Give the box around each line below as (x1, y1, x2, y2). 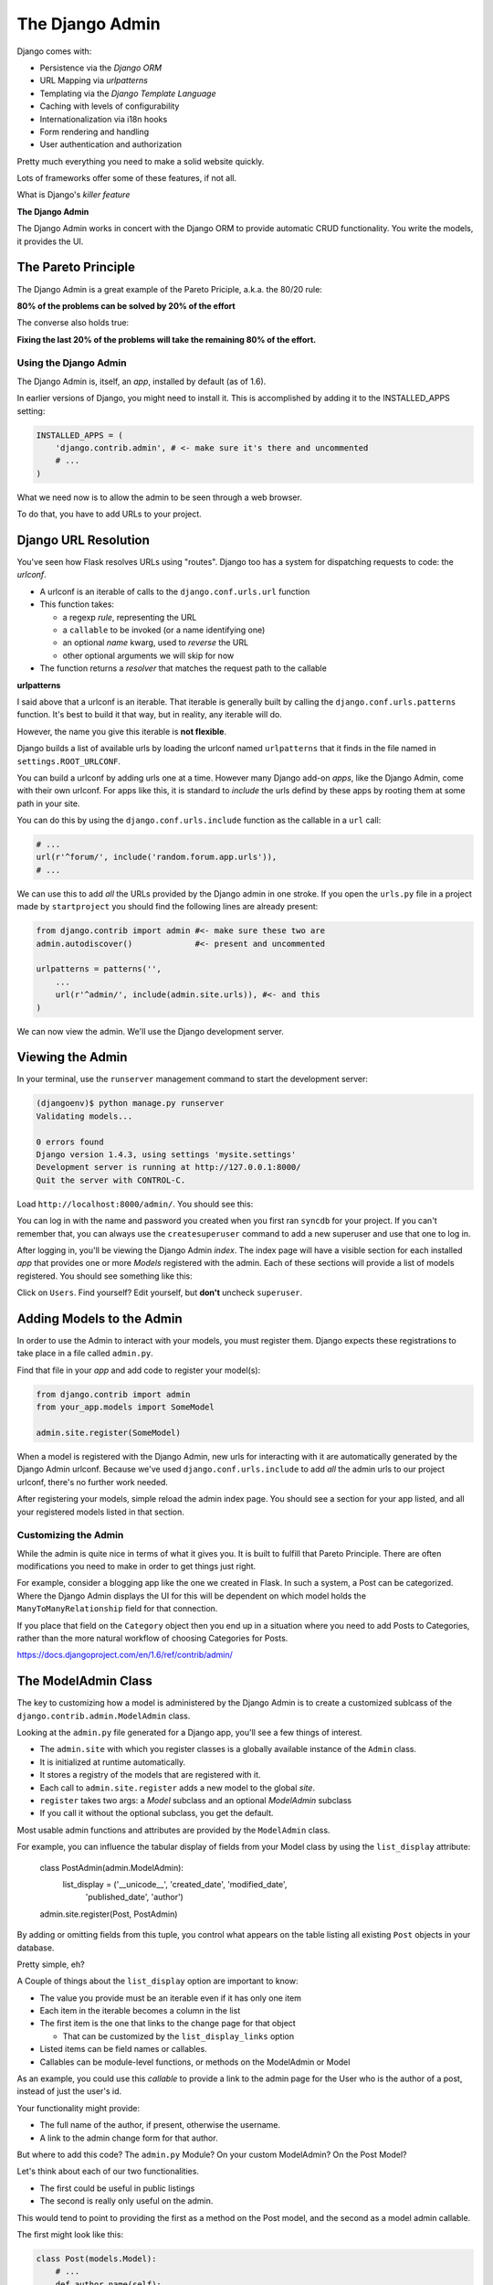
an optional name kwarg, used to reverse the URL (62, 637, 249, 648)
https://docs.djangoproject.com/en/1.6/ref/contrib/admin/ (16, 1650, 233, 1661)
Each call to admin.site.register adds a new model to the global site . (39, 1782, 315, 1793)
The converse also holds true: (16, 317, 130, 328)
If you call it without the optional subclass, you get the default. (39, 1808, 274, 1819)
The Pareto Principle (16, 260, 136, 275)
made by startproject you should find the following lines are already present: (16, 901, 319, 912)
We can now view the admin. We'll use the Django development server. (16, 1026, 285, 1036)
